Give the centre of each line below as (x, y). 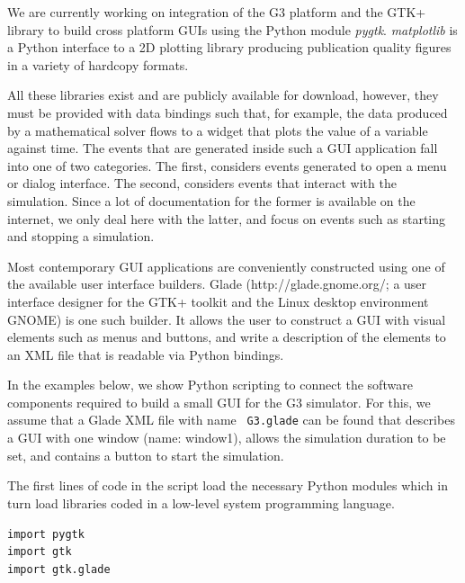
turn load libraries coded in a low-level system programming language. (201, 502)
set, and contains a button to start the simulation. (146, 455)
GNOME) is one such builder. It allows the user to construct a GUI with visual (227, 319)
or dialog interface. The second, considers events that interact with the (202, 183)
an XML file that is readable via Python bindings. (146, 354)
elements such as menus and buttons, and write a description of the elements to (227, 337)
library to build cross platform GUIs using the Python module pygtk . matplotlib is (232, 29)
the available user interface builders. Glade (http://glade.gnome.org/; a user (217, 284)
